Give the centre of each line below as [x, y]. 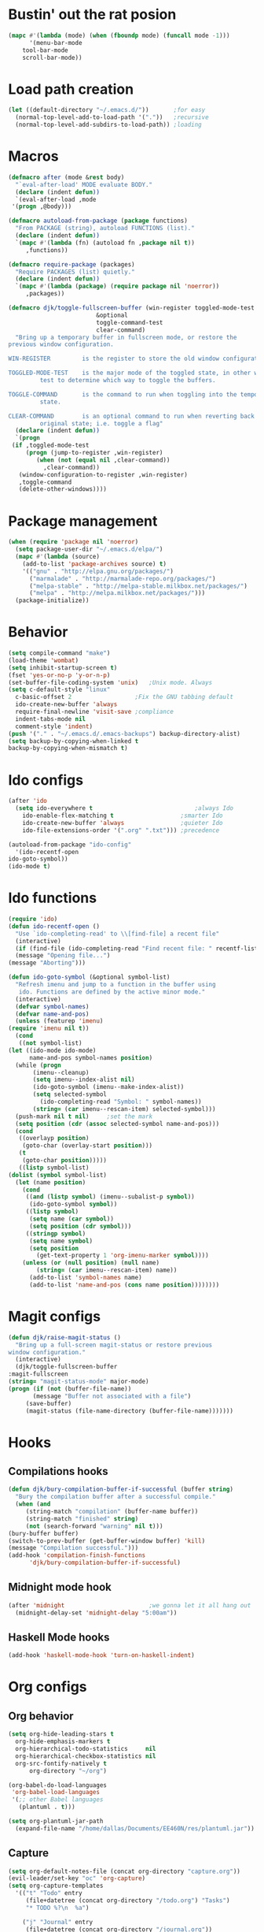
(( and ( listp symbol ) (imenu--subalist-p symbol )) [110, 1197]
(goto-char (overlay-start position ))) [88, 1146]
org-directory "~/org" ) [68, 1770]
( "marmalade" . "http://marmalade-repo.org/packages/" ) [122, 578]
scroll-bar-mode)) [52, 58]
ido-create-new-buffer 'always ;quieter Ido [123, 823]
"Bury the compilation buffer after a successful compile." [115, 1497]
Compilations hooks [58, 1471]
